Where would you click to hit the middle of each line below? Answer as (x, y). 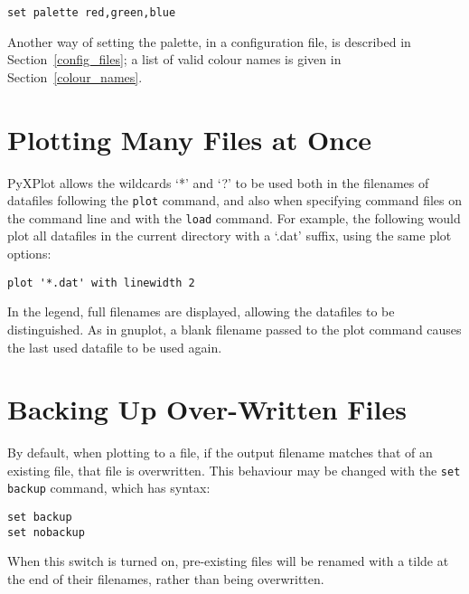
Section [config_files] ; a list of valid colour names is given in (174, 59)
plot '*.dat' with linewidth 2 (101, 283)
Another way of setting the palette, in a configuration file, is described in (209, 41)
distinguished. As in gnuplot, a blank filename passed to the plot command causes (234, 329)
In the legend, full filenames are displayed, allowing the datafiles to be (201, 311)
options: (29, 254)
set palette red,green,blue (92, 13)
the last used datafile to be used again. (115, 347)
